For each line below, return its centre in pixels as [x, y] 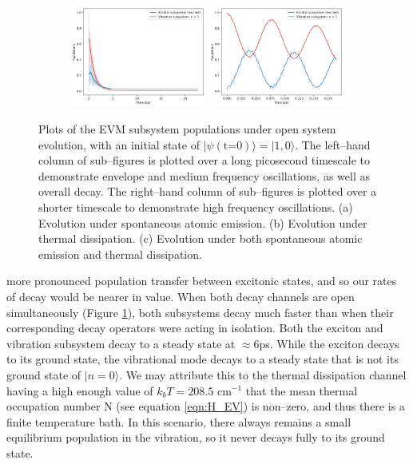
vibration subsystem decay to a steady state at [121, 343]
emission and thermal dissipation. [120, 254]
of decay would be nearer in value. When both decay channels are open [181, 296]
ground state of [44, 374]
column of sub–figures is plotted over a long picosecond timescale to [204, 160]
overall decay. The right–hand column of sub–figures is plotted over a [208, 191]
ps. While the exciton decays [329, 343]
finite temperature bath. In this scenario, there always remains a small [179, 421]
